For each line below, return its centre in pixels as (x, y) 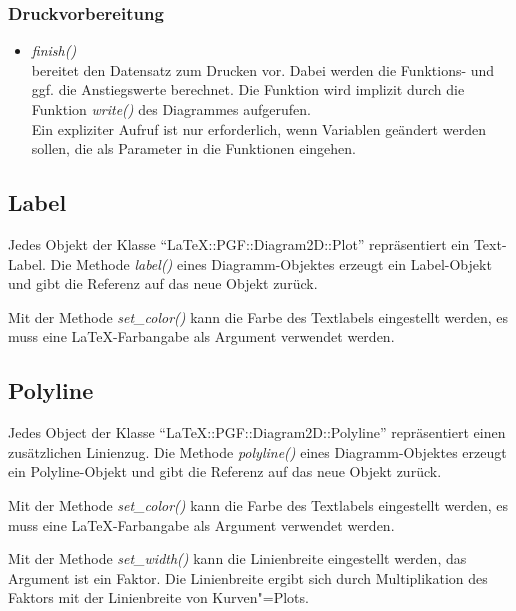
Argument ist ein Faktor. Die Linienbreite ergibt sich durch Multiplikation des (248, 577)
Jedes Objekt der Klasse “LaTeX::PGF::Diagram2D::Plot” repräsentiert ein (239, 243)
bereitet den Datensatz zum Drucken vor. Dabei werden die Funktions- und (263, 69)
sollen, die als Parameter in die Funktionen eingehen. (193, 148)
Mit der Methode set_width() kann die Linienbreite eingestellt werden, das (237, 558)
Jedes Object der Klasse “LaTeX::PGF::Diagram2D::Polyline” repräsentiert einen (257, 432)
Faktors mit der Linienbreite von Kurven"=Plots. (158, 597)
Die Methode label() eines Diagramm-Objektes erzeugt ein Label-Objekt (271, 263)
